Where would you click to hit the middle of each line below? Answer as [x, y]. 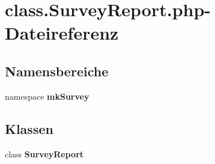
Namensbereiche [57, 71]
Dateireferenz [62, 33]
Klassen [29, 128]
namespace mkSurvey [47, 96]
